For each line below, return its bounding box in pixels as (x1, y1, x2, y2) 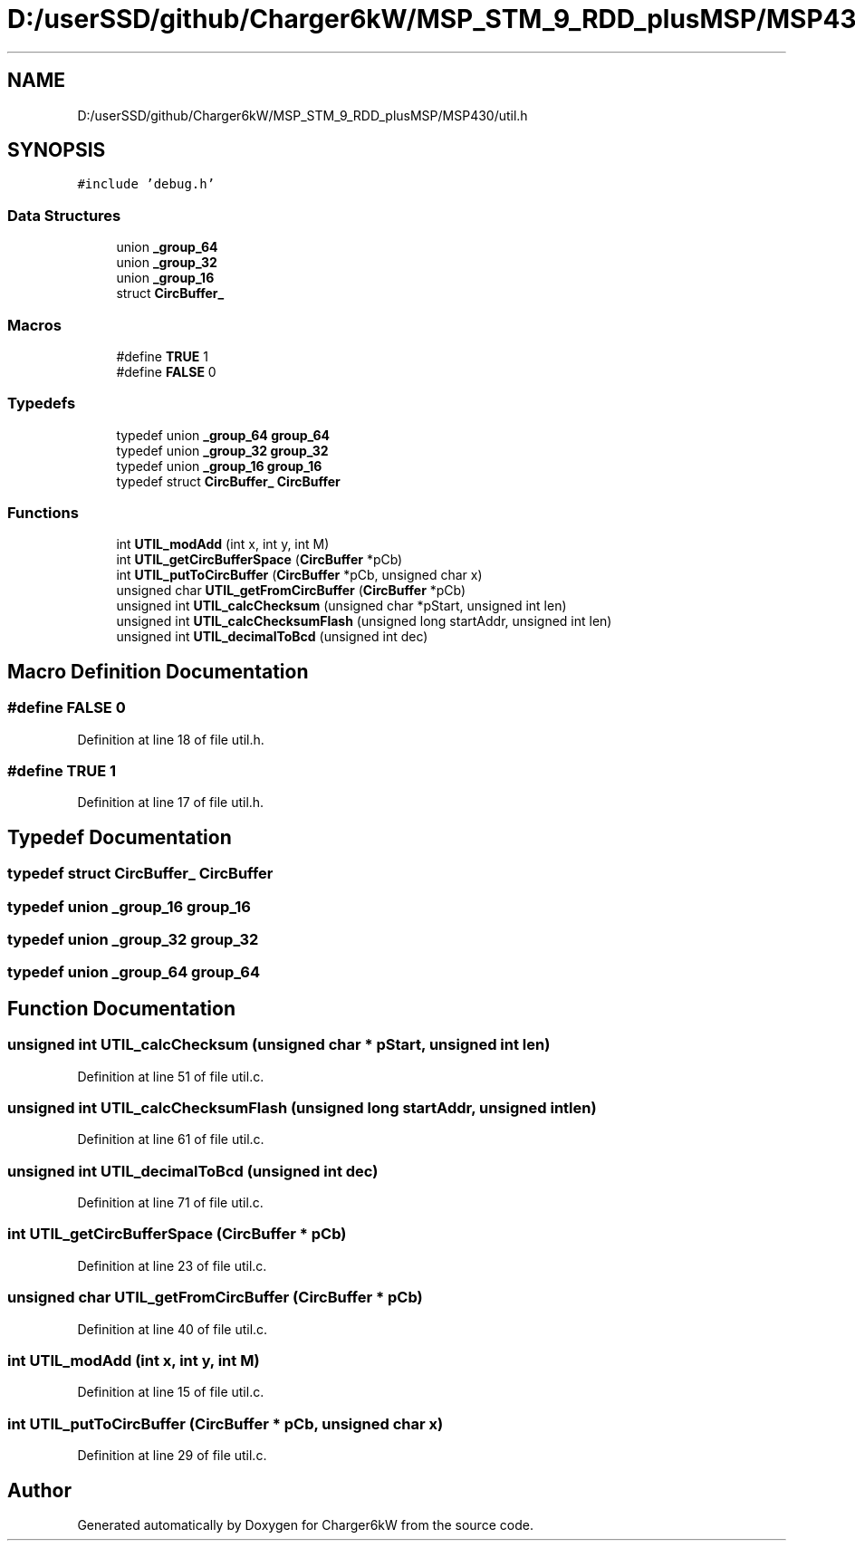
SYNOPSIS (7, 139, 106, 162)
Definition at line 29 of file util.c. (77, 1447, 267, 1464)
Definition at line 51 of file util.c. (77, 1068, 264, 1084)
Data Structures (7, 206, 121, 225)
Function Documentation (7, 996, 235, 1020)
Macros (7, 315, 62, 334)
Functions (7, 504, 79, 523)
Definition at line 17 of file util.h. (77, 794, 264, 811)
